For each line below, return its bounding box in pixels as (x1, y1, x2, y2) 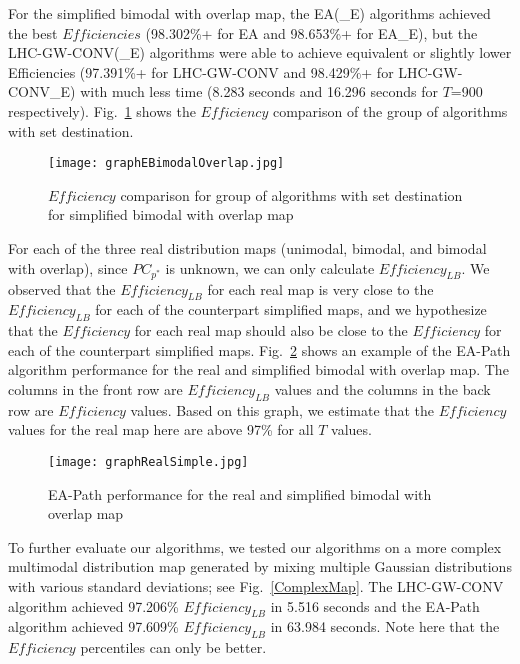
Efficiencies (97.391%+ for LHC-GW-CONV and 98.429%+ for (8, 61, 394, 82)
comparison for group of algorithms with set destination (120, 184, 463, 205)
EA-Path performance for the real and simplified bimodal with (48, 483, 432, 504)
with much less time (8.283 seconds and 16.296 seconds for (80, 81, 438, 102)
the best (8, 22, 58, 43)
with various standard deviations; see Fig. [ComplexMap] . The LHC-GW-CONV (8, 576, 504, 596)
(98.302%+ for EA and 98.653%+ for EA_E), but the (145, 22, 478, 43)
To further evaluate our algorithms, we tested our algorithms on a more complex (8, 536, 502, 557)
